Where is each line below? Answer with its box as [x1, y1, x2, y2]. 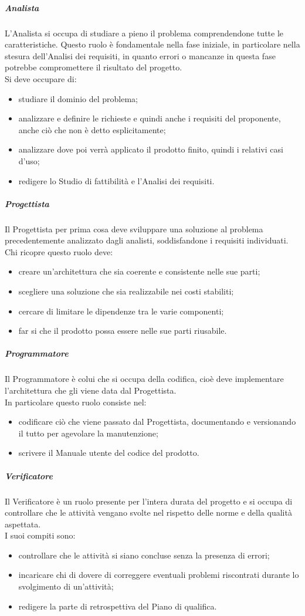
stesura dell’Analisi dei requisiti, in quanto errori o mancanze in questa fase [5, 49, 276, 62]
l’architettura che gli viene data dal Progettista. [5, 384, 177, 396]
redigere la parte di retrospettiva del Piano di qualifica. [18, 600, 217, 612]
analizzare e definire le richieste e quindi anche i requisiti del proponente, [18, 112, 281, 124]
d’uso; [18, 154, 40, 167]
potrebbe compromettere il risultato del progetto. [5, 61, 182, 73]
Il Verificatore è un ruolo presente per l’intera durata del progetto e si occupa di [5, 495, 293, 507]
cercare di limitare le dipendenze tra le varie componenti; [18, 304, 224, 317]
